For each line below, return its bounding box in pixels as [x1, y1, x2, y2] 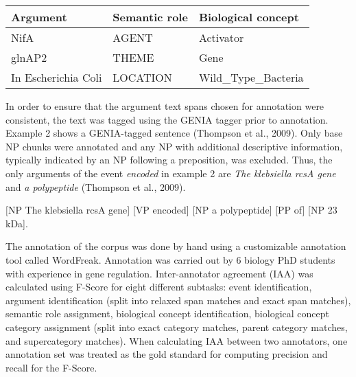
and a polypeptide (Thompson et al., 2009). [5, 179, 186, 194]
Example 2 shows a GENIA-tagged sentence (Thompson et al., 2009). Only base [5, 126, 343, 140]
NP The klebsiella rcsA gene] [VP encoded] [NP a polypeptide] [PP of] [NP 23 [8, 203, 337, 217]
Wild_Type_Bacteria [198, 69, 304, 85]
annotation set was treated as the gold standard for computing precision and [5, 347, 328, 361]
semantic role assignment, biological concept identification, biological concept [5, 306, 329, 321]
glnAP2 [11, 49, 47, 65]
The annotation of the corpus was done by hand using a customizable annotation [5, 239, 346, 253]
